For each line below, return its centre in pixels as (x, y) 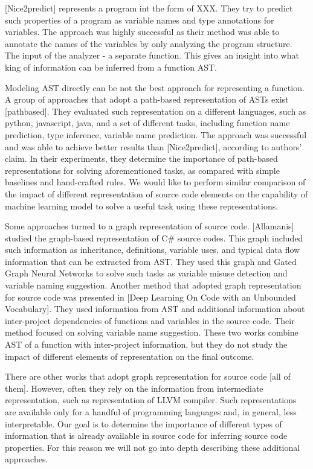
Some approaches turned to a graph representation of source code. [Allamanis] (150, 226)
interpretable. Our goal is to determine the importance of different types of (144, 423)
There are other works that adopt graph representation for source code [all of (148, 376)
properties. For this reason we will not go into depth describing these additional (153, 447)
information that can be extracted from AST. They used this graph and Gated (151, 261)
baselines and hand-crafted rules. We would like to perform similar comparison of (155, 182)
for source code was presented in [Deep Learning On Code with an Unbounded (150, 297)
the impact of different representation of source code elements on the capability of (156, 193)
